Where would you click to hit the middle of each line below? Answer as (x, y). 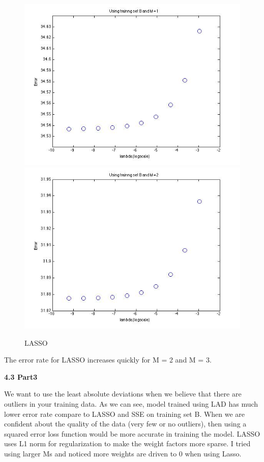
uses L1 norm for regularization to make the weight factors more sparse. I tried (127, 443)
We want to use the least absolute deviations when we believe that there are (123, 394)
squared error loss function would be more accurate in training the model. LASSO (132, 433)
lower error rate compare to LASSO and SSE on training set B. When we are (125, 414)
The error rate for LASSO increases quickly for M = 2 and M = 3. (108, 360)
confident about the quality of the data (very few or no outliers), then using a (125, 424)
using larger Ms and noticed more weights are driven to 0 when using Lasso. (123, 453)
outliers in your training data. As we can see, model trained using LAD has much (131, 404)
